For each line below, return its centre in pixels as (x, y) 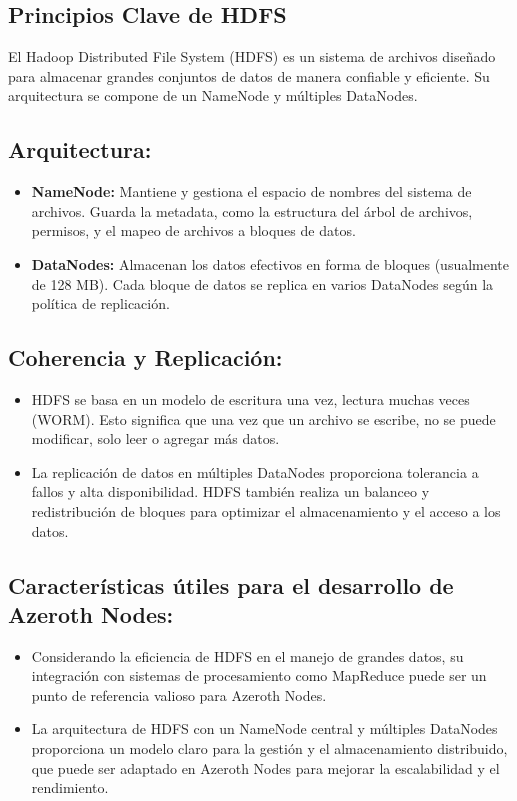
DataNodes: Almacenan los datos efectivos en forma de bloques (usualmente (270, 263)
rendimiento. (70, 787)
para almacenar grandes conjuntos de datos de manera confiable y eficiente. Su (249, 75)
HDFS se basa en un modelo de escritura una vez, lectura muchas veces (250, 398)
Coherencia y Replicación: (145, 357)
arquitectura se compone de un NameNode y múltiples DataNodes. (213, 95)
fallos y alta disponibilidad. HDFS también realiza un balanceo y (230, 491)
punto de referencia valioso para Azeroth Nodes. (179, 694)
